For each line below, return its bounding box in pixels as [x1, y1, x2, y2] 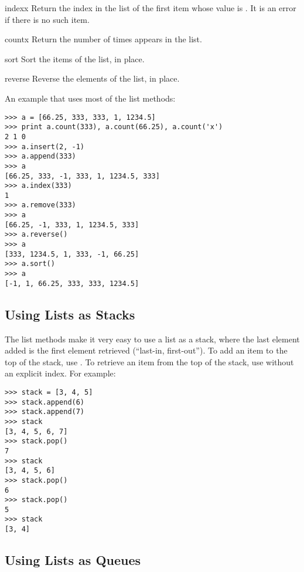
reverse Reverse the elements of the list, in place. [5, 72, 180, 85]
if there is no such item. [5, 13, 90, 25]
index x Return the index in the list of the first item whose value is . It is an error [5, 2, 296, 14]
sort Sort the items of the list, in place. [5, 52, 145, 65]
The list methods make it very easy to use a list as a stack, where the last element [5, 332, 300, 345]
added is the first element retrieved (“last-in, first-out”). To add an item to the [5, 344, 288, 356]
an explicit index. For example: [5, 367, 116, 379]
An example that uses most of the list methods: [5, 92, 176, 104]
